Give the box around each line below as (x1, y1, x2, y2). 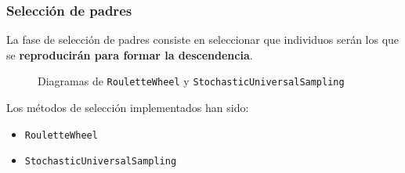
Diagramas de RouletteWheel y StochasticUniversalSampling (38, 73, 345, 89)
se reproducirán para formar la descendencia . (6, 46, 253, 63)
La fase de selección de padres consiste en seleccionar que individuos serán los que (6, 31, 400, 48)
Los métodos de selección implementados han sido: (6, 99, 249, 116)
